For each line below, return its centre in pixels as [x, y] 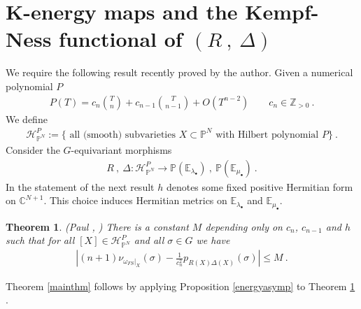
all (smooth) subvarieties [122, 135]
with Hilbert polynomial [267, 135]
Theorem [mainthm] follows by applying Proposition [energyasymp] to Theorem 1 [180, 286]
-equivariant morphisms [121, 149]
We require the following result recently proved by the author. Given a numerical [179, 72]
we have [213, 240]
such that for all [40, 240]
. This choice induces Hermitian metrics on [135, 200]
